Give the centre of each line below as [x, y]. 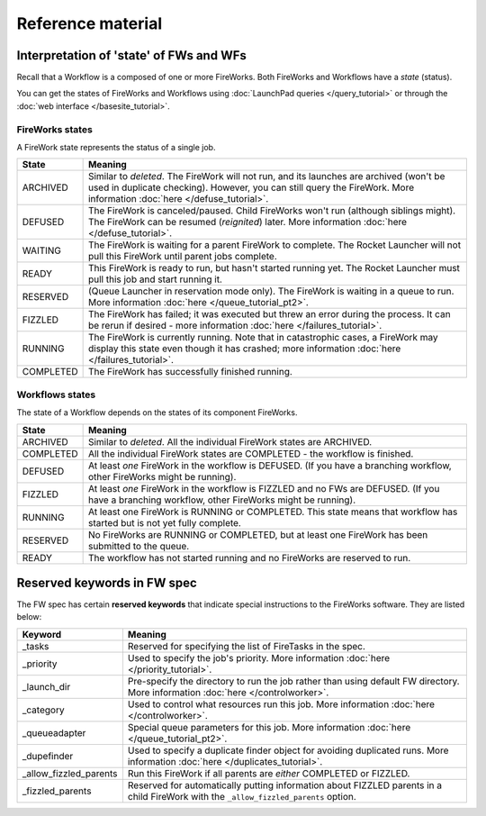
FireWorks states [55, 129]
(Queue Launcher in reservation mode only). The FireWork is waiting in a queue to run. [271, 291]
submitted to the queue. [139, 546]
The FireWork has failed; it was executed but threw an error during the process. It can [269, 314]
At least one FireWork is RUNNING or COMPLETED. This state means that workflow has [273, 512]
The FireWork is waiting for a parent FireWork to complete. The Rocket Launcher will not [274, 245]
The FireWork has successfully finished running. [190, 372]
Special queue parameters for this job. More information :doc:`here [269, 727]
